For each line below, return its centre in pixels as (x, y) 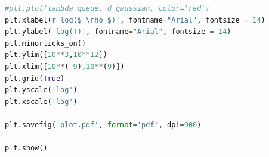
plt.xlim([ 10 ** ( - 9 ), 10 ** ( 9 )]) (65, 66)
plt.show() (26, 148)
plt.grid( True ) (35, 78)
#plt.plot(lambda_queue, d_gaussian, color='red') (107, 8)
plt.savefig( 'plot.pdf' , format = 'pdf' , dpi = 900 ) (103, 125)
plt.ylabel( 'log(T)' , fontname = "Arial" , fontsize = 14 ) (118, 32)
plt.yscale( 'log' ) (41, 90)
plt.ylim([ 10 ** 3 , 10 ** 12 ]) (56, 55)
